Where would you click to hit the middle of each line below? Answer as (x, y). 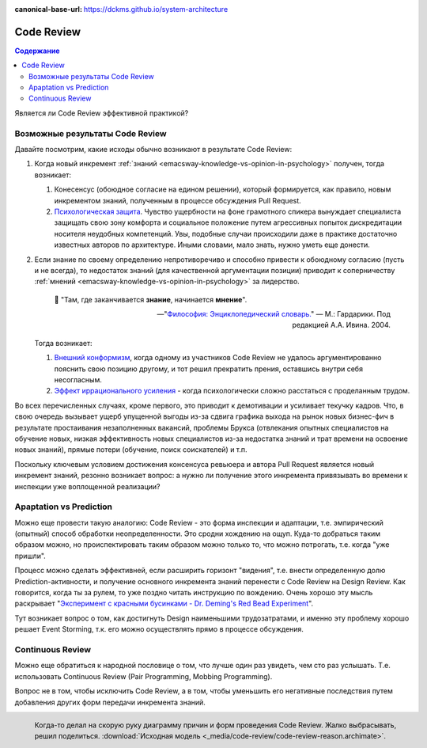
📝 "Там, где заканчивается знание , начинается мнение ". (151, 299)
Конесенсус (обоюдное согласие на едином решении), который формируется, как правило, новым (223, 189)
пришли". (30, 556)
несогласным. (78, 380)
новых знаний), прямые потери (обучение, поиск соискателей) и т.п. (131, 450)
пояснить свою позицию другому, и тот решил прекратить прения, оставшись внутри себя (209, 369)
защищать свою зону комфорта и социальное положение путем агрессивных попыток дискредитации (228, 222)
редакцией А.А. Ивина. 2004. (341, 325)
